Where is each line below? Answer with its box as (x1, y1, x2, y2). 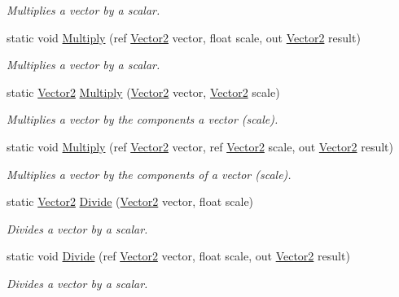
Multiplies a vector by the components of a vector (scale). (7, 165, 292, 182)
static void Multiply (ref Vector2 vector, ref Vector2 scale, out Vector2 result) (7, 138, 394, 155)
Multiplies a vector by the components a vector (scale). (7, 111, 278, 128)
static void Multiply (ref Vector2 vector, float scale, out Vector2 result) (7, 28, 361, 46)
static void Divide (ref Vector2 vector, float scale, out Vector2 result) (7, 247, 350, 264)
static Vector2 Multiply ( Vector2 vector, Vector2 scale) (7, 83, 280, 100)
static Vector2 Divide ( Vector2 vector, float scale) (7, 193, 254, 210)
